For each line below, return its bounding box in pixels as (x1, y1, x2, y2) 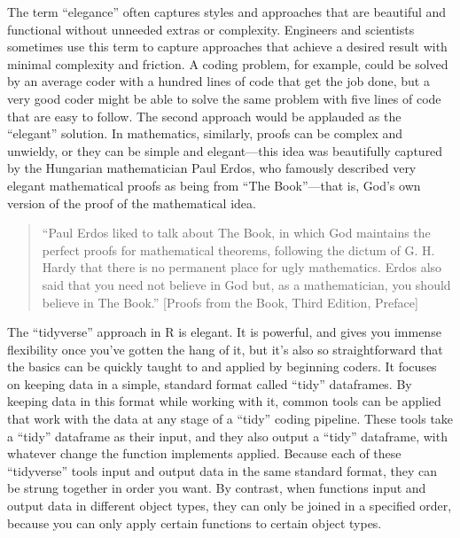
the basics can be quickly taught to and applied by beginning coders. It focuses (7, 357, 437, 376)
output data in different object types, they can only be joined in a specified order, (7, 496, 452, 515)
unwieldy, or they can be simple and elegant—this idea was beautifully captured (7, 141, 443, 160)
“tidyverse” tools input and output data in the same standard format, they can (7, 461, 438, 480)
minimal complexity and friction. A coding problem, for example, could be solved (7, 54, 448, 73)
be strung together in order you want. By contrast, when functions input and (7, 479, 426, 497)
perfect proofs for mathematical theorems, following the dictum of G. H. (42, 240, 435, 259)
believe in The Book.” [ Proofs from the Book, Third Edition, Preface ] (42, 292, 418, 311)
